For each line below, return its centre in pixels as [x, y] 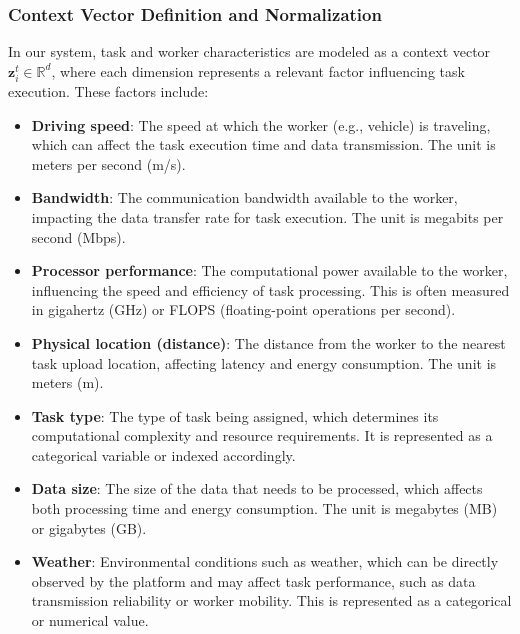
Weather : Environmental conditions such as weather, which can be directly [265, 561]
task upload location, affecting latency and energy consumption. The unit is [264, 362]
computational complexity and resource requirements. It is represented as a [262, 435]
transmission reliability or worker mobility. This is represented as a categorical [271, 600]
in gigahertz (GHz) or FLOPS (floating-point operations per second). [243, 309]
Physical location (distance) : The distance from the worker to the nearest [268, 342]
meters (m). [67, 382]
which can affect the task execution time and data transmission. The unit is [263, 144]
